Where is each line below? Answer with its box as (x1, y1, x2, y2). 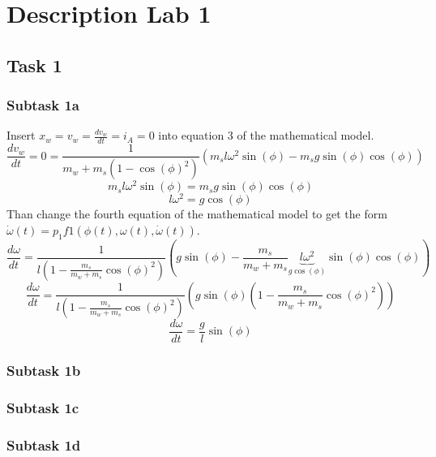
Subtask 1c (6, 397, 79, 417)
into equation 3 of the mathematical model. (158, 127, 374, 144)
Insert (6, 127, 36, 144)
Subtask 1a (6, 95, 79, 115)
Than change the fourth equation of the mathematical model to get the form (6, 205, 387, 222)
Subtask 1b (6, 360, 81, 380)
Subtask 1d (6, 434, 81, 455)
